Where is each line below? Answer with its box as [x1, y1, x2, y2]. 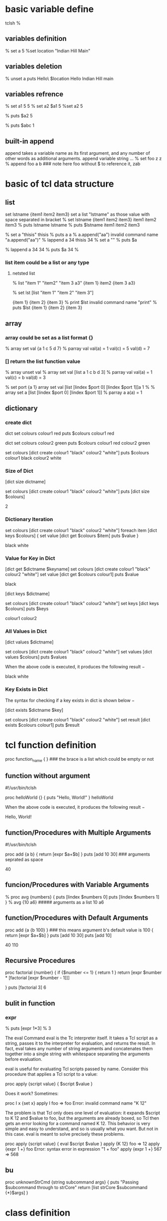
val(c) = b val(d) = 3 [5, 374, 46, 380]
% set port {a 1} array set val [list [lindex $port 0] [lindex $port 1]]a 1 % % [5, 384, 155, 390]
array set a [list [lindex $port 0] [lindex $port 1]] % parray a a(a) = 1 [5, 389, 143, 395]
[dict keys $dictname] [5, 591, 50, 597]
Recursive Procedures [5, 956, 76, 965]
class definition [5, 1207, 71, 1219]
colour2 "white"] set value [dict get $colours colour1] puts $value [5, 572, 139, 578]
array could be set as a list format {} [5, 334, 93, 341]
